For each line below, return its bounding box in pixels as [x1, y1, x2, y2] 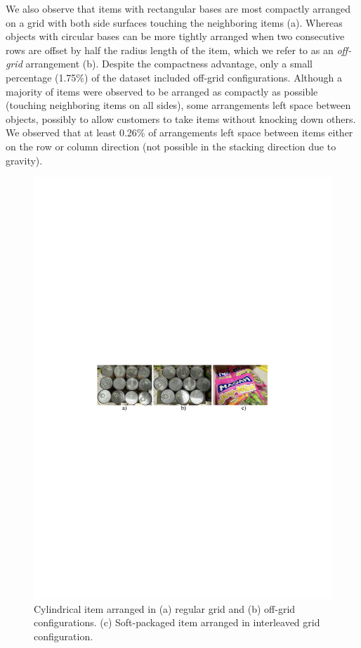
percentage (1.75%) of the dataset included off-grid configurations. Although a [6, 70, 343, 84]
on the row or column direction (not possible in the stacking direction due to [6, 138, 336, 153]
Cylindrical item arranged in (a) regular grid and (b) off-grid [34, 601, 296, 616]
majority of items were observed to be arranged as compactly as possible [6, 84, 318, 98]
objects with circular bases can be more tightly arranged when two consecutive [6, 29, 345, 44]
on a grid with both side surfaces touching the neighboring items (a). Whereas [6, 15, 343, 30]
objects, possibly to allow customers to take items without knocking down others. [6, 111, 356, 126]
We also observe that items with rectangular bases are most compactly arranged [6, 1, 351, 15]
